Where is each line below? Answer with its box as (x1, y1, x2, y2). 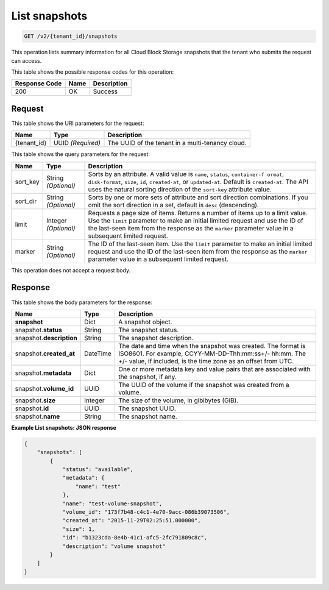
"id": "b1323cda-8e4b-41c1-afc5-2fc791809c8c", (62, 534, 208, 541)
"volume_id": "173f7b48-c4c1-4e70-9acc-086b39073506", (62, 509, 230, 515)
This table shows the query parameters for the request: (11, 151, 150, 158)
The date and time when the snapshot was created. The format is (118, 341, 306, 350)
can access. (11, 57, 42, 64)
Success (93, 87, 118, 96)
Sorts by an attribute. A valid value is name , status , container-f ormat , (88, 169, 285, 178)
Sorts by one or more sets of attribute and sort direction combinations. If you (88, 193, 308, 201)
